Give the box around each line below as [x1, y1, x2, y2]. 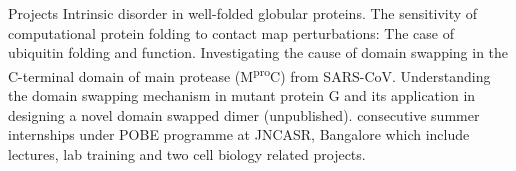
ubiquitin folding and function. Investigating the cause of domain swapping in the [8, 42, 509, 63]
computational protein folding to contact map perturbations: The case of [8, 22, 454, 43]
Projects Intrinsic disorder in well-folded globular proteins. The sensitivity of [8, 3, 478, 23]
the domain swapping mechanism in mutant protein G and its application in [8, 85, 476, 106]
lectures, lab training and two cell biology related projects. [8, 143, 366, 164]
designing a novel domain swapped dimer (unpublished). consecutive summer [8, 104, 480, 125]
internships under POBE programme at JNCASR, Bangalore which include [8, 124, 470, 145]
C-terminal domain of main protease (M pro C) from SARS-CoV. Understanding [8, 62, 491, 86]
